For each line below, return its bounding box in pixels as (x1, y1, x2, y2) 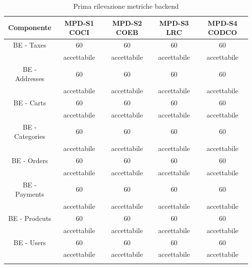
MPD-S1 (64, 17, 94, 28)
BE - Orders (11, 155, 48, 165)
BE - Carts (13, 98, 46, 107)
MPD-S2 (112, 17, 142, 28)
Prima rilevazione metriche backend (73, 1, 179, 11)
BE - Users (13, 237, 46, 247)
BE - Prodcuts (8, 213, 51, 223)
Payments (15, 189, 44, 199)
